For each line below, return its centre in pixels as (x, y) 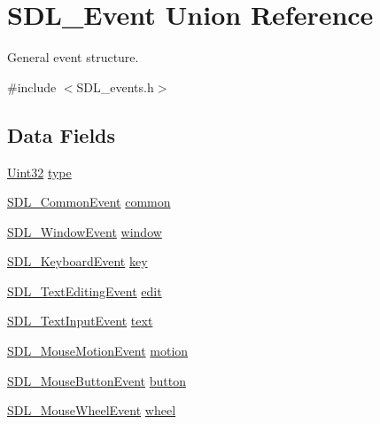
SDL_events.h (115, 86)
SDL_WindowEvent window (85, 231)
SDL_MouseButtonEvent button (97, 380)
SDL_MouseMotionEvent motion (98, 351)
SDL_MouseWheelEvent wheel (92, 410)
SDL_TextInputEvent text (80, 321)
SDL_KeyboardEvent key (78, 261)
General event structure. (73, 57)
